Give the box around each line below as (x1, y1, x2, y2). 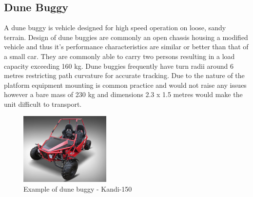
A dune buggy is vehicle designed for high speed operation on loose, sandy (4, 22, 226, 33)
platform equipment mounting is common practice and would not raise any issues (4, 79, 247, 90)
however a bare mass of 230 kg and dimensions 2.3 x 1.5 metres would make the (4, 89, 243, 99)
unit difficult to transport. (4, 98, 82, 109)
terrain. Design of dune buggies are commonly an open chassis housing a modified (4, 32, 248, 42)
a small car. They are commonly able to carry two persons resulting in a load (4, 51, 235, 61)
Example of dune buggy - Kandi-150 (23, 183, 132, 194)
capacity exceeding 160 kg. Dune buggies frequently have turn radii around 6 (4, 60, 234, 71)
